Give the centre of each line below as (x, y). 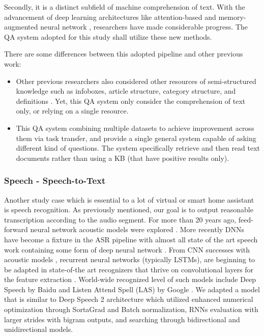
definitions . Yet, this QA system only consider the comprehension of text (131, 101)
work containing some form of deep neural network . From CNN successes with (127, 249)
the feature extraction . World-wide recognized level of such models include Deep (130, 279)
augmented (21, 27)
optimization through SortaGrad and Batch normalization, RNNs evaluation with (131, 309)
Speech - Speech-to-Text (55, 180)
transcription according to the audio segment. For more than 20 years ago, (120, 219)
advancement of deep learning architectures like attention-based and (110, 17)
